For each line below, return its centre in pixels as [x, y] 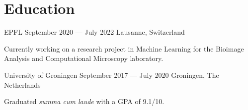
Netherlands [22, 84]
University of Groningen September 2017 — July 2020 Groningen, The [112, 75]
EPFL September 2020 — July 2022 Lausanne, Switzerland [94, 32]
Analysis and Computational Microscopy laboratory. [84, 58]
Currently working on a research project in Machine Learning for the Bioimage [124, 48]
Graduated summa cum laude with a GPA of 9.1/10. [84, 101]
